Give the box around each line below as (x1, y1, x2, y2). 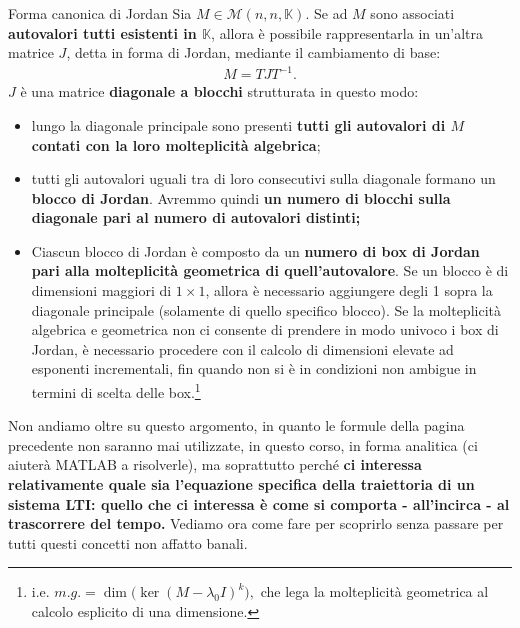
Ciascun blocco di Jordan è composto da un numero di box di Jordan (31, 240, 480, 261)
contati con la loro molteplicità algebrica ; (31, 134, 321, 155)
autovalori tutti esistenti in (8, 22, 197, 43)
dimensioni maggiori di (31, 280, 172, 301)
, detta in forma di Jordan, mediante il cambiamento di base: (66, 42, 441, 63)
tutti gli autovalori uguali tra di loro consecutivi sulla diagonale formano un (31, 168, 496, 189)
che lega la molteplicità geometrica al (260, 581, 489, 602)
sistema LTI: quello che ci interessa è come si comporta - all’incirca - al (8, 493, 510, 514)
